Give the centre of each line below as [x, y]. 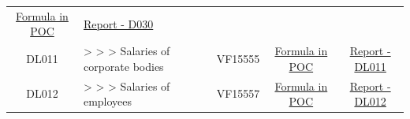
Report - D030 [118, 23]
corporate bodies [123, 66]
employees [108, 101]
